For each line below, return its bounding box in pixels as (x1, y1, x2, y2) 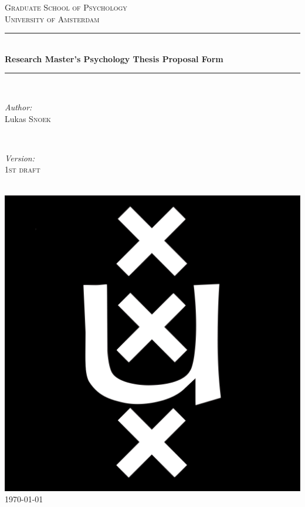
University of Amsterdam (5, 12, 100, 25)
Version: (5, 151, 35, 164)
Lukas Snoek (5, 112, 51, 124)
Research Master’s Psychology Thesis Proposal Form (5, 52, 223, 65)
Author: (5, 100, 32, 113)
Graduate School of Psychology (5, 1, 127, 13)
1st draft (5, 163, 40, 175)
